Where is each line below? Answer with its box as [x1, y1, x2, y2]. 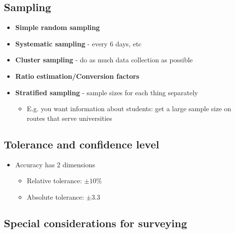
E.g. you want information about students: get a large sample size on [27, 103, 232, 114]
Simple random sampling [15, 22, 100, 32]
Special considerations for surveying [4, 215, 187, 230]
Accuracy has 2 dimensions [15, 159, 95, 169]
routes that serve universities [27, 113, 112, 123]
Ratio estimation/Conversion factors [15, 71, 139, 81]
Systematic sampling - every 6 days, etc [15, 38, 142, 48]
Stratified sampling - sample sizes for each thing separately [15, 87, 198, 97]
